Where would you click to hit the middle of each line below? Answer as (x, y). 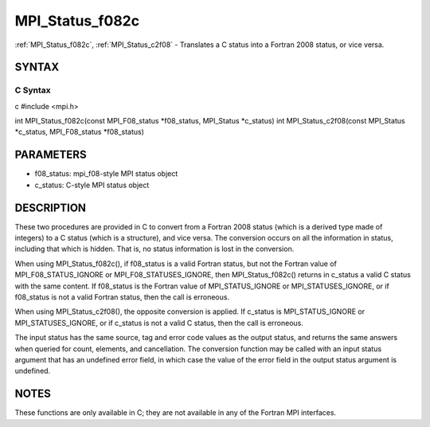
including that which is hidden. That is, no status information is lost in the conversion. (154, 249)
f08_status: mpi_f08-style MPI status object (106, 174)
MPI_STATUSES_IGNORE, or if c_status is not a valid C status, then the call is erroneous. (159, 323)
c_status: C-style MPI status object (92, 185)
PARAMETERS (51, 155)
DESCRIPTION (51, 208)
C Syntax (33, 90)
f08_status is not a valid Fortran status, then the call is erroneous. (122, 297)
